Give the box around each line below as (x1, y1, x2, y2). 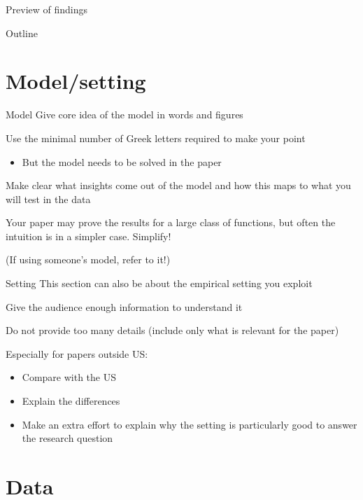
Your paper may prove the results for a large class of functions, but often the (6, 215, 336, 230)
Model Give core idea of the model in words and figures (6, 107, 243, 122)
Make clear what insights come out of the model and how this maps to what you (6, 178, 351, 193)
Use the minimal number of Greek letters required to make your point (6, 130, 306, 145)
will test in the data (6, 191, 91, 206)
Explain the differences (22, 394, 120, 408)
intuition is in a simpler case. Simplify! (6, 228, 171, 243)
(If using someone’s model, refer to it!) (6, 252, 171, 267)
